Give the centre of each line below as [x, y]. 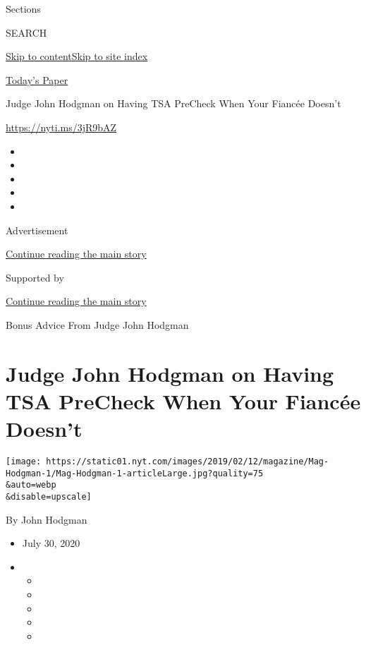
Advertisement [37, 230]
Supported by [35, 277]
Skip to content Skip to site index [77, 56]
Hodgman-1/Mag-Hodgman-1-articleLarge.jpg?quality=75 [135, 473]
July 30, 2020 [51, 543]
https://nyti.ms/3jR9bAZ [61, 127]
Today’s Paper [37, 79]
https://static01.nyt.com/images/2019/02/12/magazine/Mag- [188, 462]
